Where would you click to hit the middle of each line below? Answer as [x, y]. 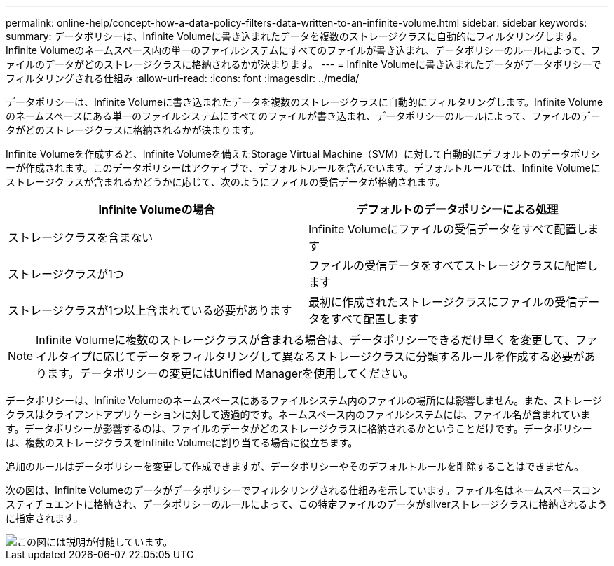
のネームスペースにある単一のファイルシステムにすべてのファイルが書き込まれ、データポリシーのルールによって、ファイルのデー [303, 116]
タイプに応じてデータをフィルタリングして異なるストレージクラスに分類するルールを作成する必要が [321, 357]
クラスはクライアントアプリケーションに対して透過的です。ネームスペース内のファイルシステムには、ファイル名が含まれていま [298, 414]
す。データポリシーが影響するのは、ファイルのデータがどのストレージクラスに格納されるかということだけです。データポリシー [299, 428]
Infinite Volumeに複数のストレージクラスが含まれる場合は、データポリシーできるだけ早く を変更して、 [306, 340]
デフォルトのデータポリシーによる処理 [457, 209]
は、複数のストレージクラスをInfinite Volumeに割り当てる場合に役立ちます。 [182, 442]
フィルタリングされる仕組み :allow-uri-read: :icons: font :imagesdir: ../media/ [183, 78]
